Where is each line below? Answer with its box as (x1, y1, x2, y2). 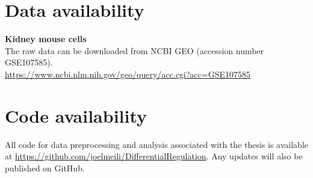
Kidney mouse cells (5, 32, 87, 45)
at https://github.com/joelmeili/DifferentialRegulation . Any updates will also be (5, 150, 303, 162)
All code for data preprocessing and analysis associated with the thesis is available (5, 138, 309, 150)
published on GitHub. (5, 161, 85, 174)
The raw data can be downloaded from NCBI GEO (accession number (5, 44, 264, 57)
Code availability (5, 103, 147, 127)
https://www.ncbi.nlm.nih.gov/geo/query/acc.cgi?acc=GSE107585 (5, 67, 251, 80)
